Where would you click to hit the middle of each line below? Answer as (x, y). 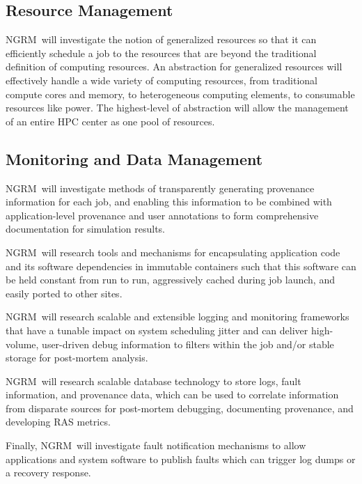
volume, (22, 344)
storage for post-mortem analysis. (77, 358)
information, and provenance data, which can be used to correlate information (172, 395)
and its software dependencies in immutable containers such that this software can (181, 266)
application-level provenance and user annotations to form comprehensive (162, 215)
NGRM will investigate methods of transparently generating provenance (160, 188)
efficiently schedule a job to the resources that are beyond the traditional (161, 53)
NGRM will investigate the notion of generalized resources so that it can (161, 39)
